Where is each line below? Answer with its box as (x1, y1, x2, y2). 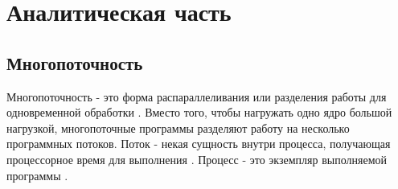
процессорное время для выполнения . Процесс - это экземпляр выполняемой (6, 150, 387, 167)
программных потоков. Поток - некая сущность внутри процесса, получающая (6, 135, 391, 152)
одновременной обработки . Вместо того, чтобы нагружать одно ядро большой (6, 104, 392, 121)
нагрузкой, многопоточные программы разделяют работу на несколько (6, 119, 350, 136)
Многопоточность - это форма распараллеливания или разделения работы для (6, 88, 387, 105)
